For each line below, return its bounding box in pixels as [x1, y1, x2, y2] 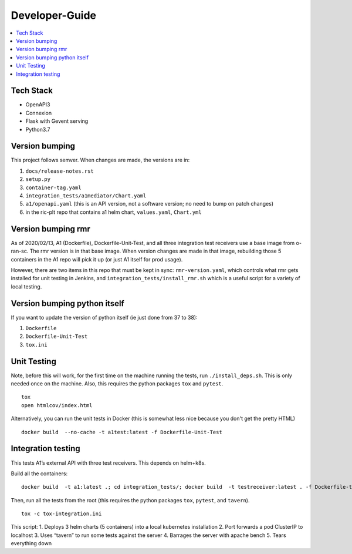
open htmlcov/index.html [21, 402, 93, 408]
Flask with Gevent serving [25, 117, 89, 125]
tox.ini [25, 341, 48, 348]
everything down [11, 540, 52, 547]
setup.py [25, 176, 51, 183]
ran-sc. [11, 247, 29, 255]
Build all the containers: [11, 470, 67, 477]
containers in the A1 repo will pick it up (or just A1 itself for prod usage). [11, 256, 183, 263]
